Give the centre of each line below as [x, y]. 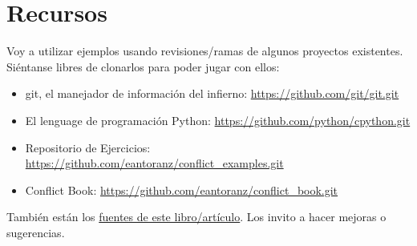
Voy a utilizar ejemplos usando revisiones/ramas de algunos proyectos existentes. [205, 51]
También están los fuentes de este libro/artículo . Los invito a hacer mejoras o [196, 217]
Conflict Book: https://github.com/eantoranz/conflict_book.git [182, 190]
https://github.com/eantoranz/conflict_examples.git [154, 163]
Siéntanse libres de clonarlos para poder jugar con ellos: [143, 66]
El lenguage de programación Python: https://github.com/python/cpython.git [218, 120]
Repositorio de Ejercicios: [88, 147]
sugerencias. [36, 232]
